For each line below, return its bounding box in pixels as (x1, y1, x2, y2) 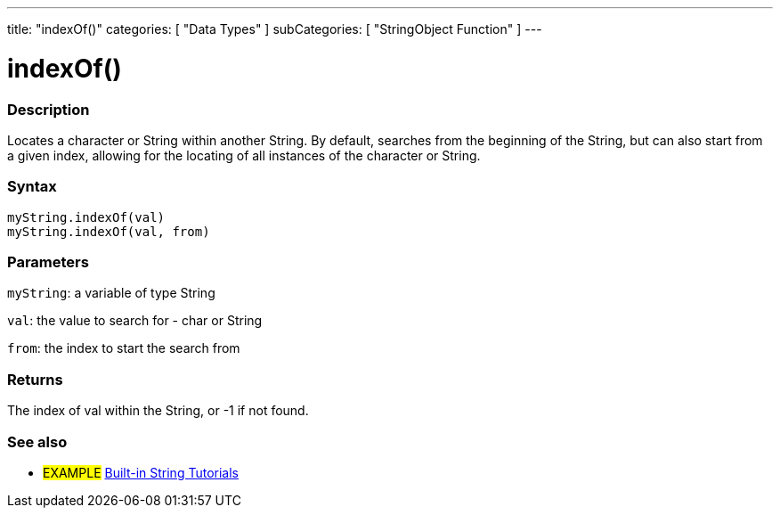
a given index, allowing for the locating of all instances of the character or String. (7, 147, 481, 163)
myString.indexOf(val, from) (7, 224, 210, 239)
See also (7, 432, 68, 451)
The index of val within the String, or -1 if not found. (7, 403, 309, 419)
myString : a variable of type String (7, 285, 215, 301)
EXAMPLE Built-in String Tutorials (43, 464, 239, 480)
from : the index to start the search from (7, 340, 240, 356)
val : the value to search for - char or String (7, 313, 263, 329)
